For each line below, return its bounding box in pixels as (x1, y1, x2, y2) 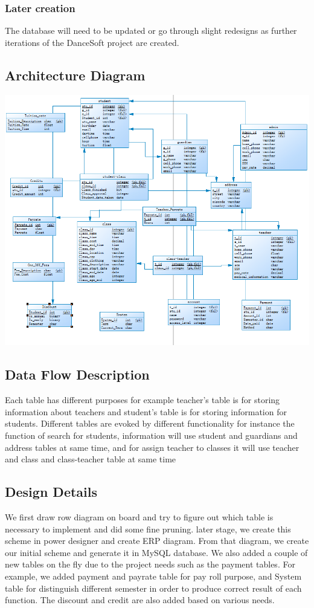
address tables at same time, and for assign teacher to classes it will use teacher (5, 441, 300, 453)
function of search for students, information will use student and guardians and (5, 429, 298, 441)
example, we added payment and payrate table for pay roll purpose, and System (5, 569, 302, 582)
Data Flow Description (5, 365, 150, 384)
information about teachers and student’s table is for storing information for (5, 405, 287, 418)
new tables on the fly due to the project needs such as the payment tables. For (5, 558, 295, 571)
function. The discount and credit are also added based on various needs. (5, 593, 275, 606)
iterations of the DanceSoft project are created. (5, 36, 179, 48)
